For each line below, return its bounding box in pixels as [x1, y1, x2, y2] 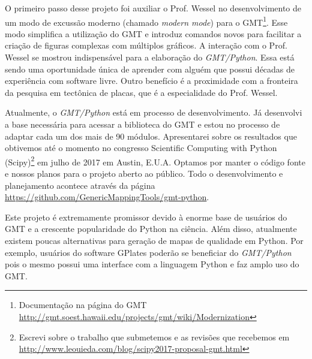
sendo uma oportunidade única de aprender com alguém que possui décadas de [5, 62, 295, 75]
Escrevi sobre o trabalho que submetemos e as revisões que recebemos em [19, 330, 290, 343]
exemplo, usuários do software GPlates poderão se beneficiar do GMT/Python [5, 246, 292, 258]
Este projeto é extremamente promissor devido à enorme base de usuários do [5, 210, 287, 223]
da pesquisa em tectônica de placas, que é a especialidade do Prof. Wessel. [5, 86, 278, 98]
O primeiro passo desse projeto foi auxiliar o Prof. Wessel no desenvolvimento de [5, 2, 302, 14]
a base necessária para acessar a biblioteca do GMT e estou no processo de [5, 118, 280, 130]
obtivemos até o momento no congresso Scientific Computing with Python [5, 141, 277, 154]
